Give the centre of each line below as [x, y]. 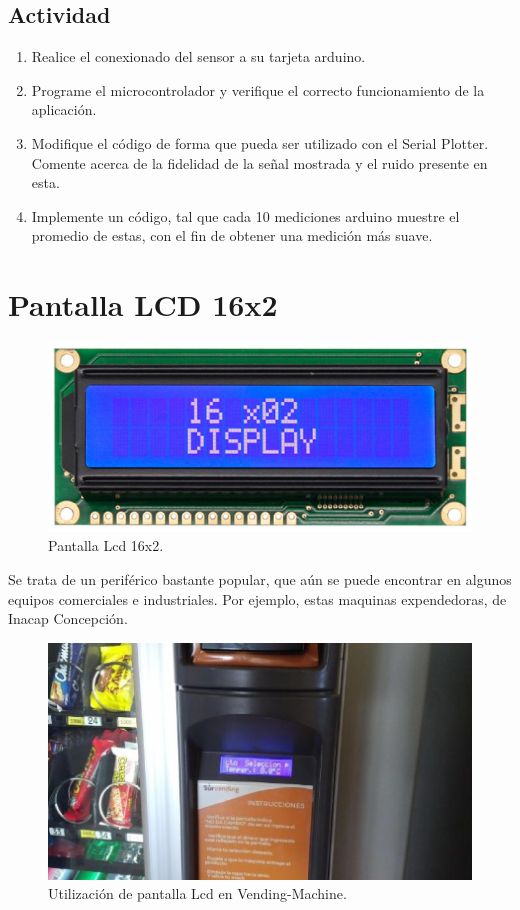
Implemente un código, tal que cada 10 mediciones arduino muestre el [245, 215]
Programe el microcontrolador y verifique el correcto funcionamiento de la [258, 89]
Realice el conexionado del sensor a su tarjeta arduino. [198, 56]
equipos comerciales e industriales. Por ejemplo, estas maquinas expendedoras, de [257, 598]
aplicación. [64, 109]
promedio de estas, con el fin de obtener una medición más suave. [232, 235]
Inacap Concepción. [68, 618]
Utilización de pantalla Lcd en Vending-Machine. [197, 893]
